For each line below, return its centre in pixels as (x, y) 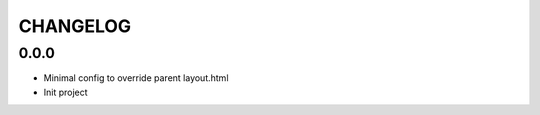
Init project (66, 92)
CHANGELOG (75, 26)
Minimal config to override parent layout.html (136, 78)
